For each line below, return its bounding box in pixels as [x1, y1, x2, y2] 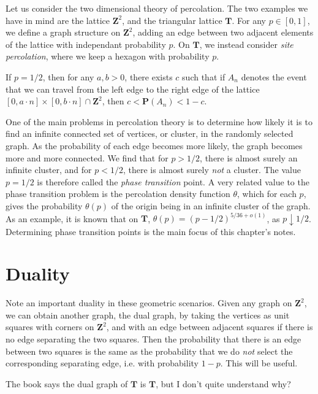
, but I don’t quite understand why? [156, 377, 291, 390]
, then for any [42, 70, 94, 83]
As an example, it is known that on [6, 212, 138, 224]
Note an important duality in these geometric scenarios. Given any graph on [6, 296, 292, 309]
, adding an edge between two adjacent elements [132, 26, 314, 39]
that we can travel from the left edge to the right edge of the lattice [6, 82, 260, 95]
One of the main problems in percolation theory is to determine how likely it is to [6, 115, 312, 128]
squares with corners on [6, 320, 94, 333]
